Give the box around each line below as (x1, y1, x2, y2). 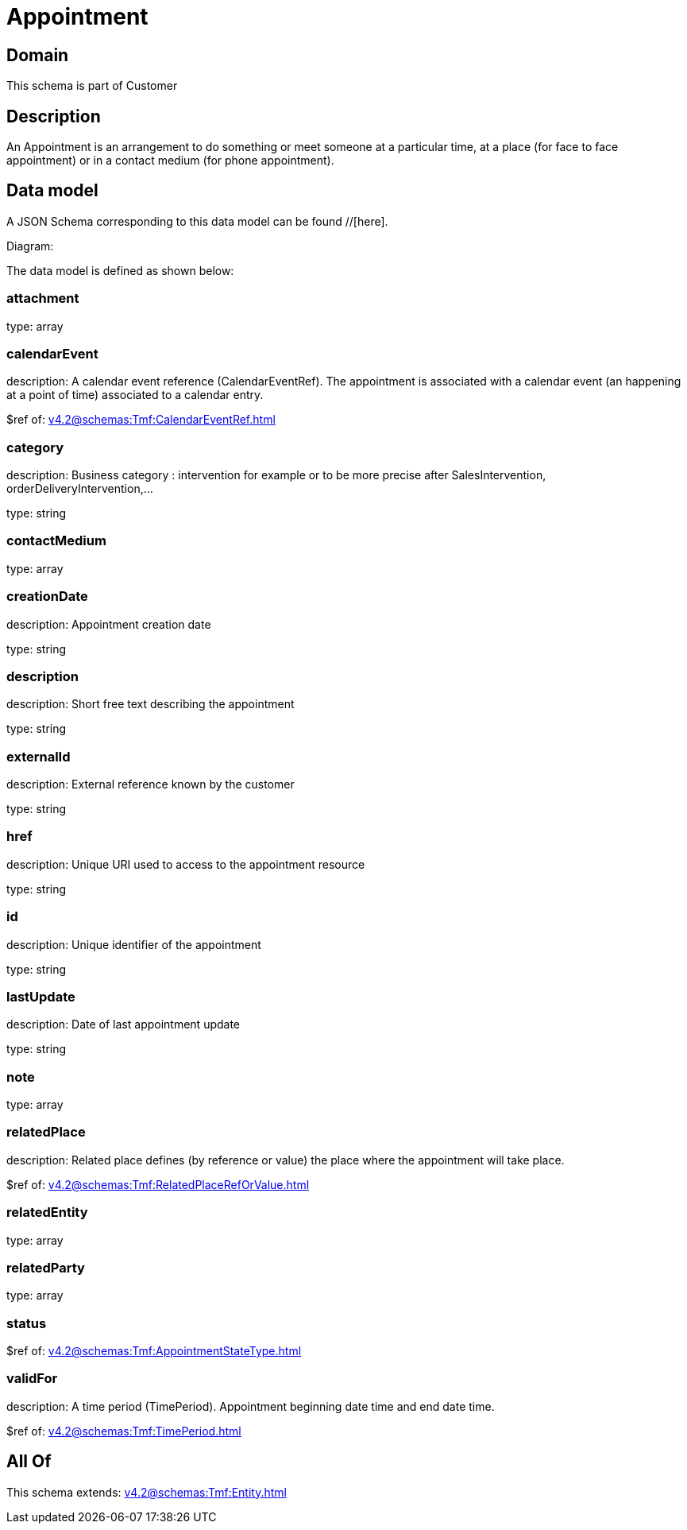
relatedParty (6, 1259, 85, 1276)
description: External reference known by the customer (6, 777, 295, 792)
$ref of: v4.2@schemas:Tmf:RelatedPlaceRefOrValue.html (6, 1177, 310, 1191)
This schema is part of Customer (6, 79, 178, 93)
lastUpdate (6, 988, 75, 1005)
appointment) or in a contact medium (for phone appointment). (6, 153, 334, 168)
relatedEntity (6, 1204, 88, 1221)
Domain (6, 45, 69, 65)
